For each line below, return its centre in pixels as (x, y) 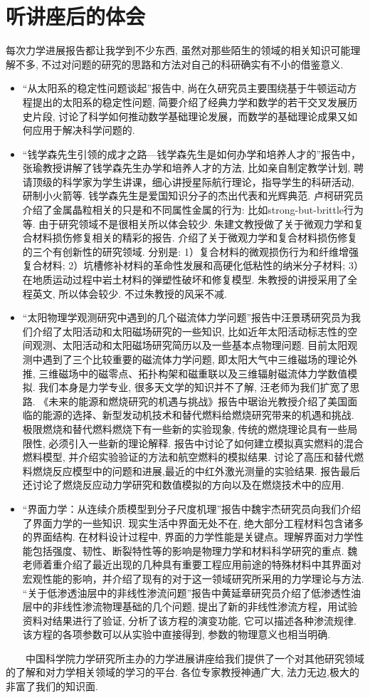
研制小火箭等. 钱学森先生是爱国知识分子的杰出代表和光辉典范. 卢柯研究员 (193, 196)
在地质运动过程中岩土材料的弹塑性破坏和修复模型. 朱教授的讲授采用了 (185, 280)
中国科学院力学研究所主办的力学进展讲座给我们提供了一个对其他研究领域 (195, 658)
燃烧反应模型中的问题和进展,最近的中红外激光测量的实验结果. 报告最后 (196, 470)
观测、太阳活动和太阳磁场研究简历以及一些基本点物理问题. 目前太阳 (190, 345)
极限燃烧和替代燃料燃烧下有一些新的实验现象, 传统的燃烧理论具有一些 (185, 428)
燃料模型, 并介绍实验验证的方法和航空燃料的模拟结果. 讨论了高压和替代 (188, 457)
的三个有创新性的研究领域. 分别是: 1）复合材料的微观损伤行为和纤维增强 (190, 251)
